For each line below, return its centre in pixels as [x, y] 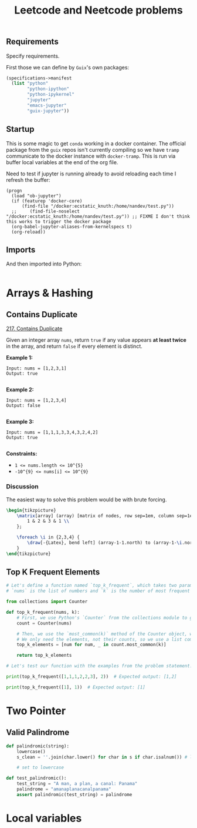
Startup [20, 129]
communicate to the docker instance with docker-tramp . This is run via [91, 156]
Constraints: [22, 454]
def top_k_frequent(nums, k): [43, 613]
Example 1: [20, 358]
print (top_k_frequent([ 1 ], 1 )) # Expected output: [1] [76, 687]
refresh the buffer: [28, 179]
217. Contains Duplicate [34, 329]
